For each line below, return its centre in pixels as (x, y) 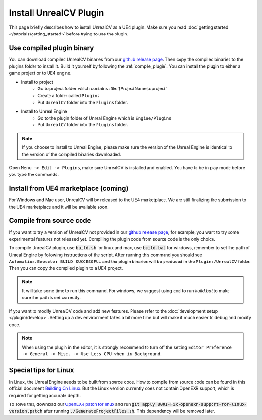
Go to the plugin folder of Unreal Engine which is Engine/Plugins (105, 118)
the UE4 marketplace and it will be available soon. (59, 207)
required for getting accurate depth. (45, 395)
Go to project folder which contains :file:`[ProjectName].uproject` (102, 89)
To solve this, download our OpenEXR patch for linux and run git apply (82, 404)
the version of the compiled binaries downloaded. (72, 154)
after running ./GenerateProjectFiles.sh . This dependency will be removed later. (129, 411)
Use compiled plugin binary (51, 48)
